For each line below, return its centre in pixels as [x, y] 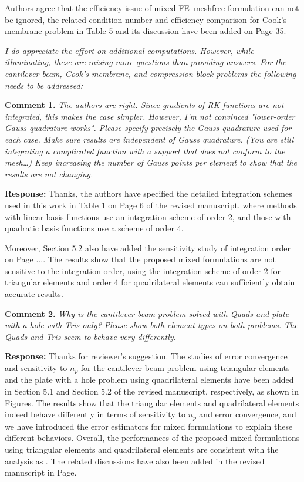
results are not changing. [49, 173]
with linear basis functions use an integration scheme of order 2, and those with [148, 216]
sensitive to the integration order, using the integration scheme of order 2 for [143, 270]
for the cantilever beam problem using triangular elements [185, 368]
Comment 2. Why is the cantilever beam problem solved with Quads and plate [147, 313]
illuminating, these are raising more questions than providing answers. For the [146, 62]
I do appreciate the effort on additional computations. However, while [129, 50]
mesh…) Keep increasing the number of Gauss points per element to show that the [151, 162]
